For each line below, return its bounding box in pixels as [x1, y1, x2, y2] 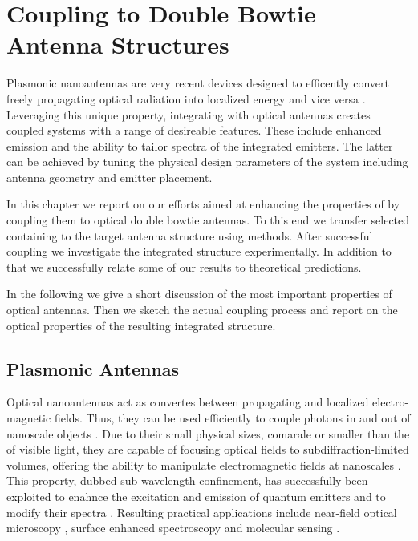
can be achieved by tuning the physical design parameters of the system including [6, 153, 408, 170]
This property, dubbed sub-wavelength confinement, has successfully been [6, 472, 368, 489]
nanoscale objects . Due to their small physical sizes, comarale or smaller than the [6, 425, 410, 442]
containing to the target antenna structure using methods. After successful [6, 227, 373, 244]
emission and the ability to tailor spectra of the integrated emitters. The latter [6, 137, 393, 154]
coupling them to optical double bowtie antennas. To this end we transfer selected [6, 212, 410, 228]
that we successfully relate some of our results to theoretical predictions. [6, 258, 362, 275]
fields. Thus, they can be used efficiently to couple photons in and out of [54, 410, 411, 426]
